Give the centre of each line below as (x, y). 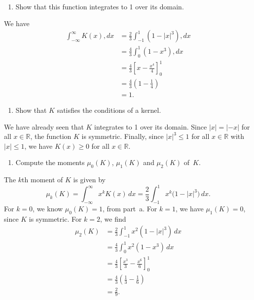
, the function (51, 136)
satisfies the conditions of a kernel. (109, 110)
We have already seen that (44, 126)
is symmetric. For (55, 218)
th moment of (42, 180)
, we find (113, 218)
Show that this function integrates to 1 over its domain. (100, 6)
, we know (48, 208)
